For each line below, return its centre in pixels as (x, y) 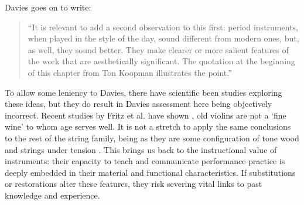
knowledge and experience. (52, 195)
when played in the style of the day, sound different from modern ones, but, (163, 38)
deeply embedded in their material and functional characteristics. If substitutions (150, 172)
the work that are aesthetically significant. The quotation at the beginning (161, 61)
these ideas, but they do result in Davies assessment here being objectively (139, 104)
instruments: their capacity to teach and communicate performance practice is (145, 161)
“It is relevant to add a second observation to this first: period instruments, (163, 27)
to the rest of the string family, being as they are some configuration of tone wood (152, 138)
